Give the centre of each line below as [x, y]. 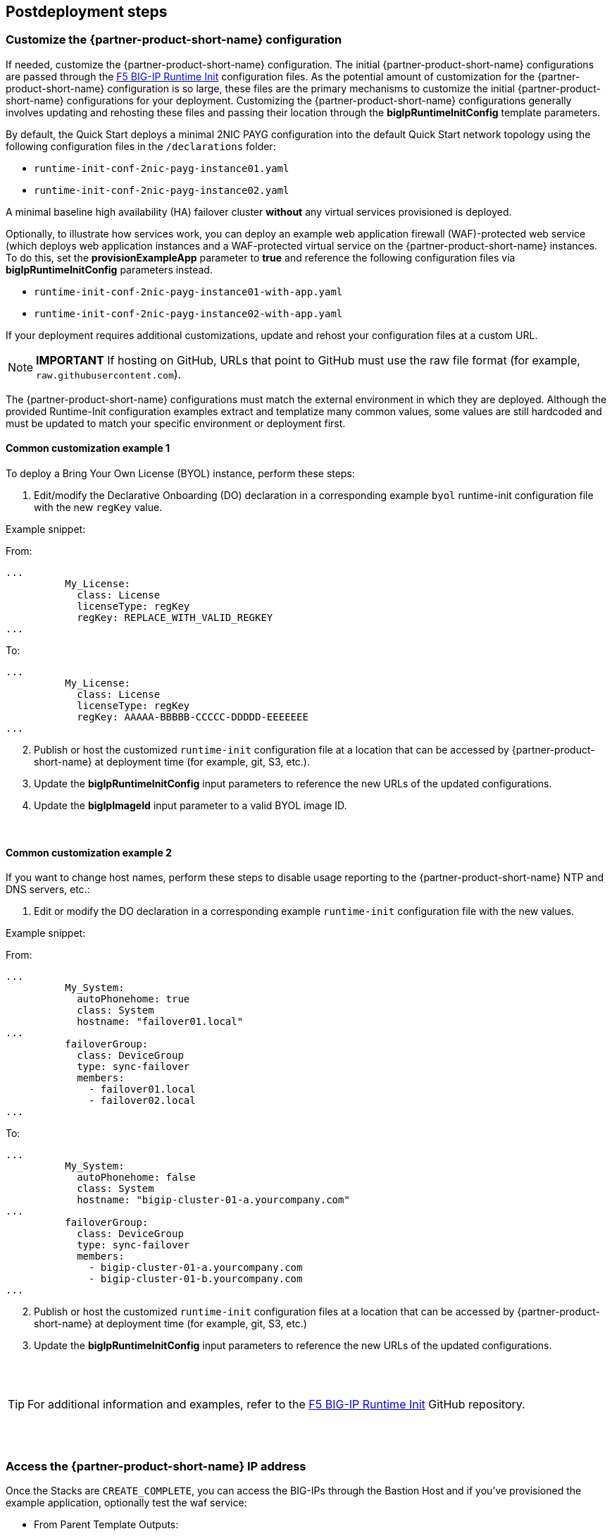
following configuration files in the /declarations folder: [141, 146]
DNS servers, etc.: [48, 890]
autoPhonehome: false [136, 1178]
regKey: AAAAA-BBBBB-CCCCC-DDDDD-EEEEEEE [193, 717]
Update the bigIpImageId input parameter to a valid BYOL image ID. [191, 806]
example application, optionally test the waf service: [126, 1502]
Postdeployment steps [87, 12]
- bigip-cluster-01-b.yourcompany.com [196, 1279]
